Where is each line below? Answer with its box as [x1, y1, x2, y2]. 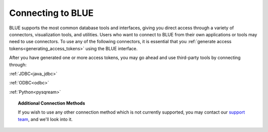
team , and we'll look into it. [18, 116, 73, 122]
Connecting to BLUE [9, 7, 94, 18]
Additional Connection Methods [18, 100, 85, 106]
